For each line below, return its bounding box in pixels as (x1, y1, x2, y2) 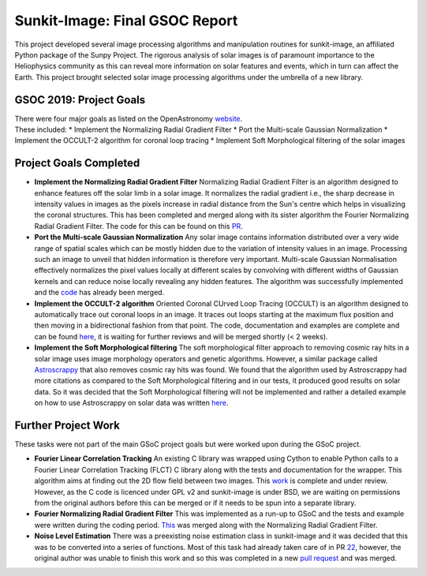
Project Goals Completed (14, 156, 140, 170)
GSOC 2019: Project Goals (14, 93, 146, 107)
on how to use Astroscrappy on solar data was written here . (34, 398, 229, 408)
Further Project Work (14, 418, 120, 432)
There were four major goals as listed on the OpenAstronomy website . (14, 114, 243, 123)
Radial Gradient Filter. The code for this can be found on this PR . (34, 221, 244, 230)
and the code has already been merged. (34, 288, 165, 297)
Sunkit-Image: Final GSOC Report (14, 12, 238, 29)
